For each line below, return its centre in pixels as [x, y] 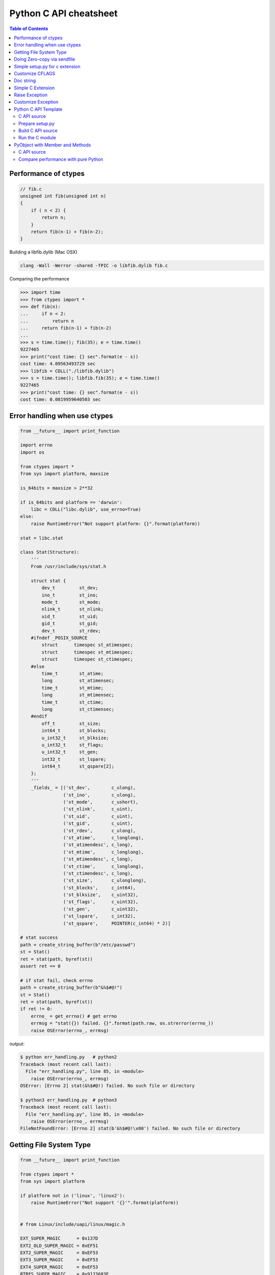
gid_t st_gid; [70, 624]
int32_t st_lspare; [74, 759]
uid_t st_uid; [70, 616]
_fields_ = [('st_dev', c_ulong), [83, 788]
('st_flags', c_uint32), [101, 902]
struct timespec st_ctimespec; [87, 659]
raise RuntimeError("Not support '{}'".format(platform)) [105, 1203]
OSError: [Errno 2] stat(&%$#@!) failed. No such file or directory [107, 1086]
